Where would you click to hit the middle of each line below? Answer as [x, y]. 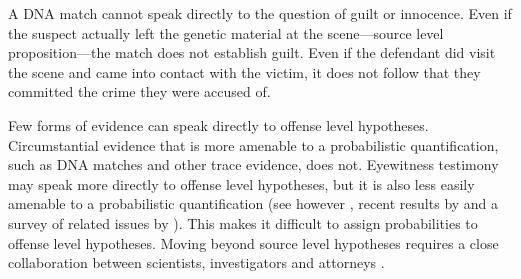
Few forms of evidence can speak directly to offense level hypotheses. [218, 124]
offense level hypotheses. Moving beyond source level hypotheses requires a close [253, 242]
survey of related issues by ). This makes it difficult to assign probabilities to [243, 222]
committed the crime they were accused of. [139, 91]
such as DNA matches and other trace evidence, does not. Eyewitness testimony [253, 164]
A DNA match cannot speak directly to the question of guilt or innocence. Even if [260, 13]
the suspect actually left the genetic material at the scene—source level [226, 32]
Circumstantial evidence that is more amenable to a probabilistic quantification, [253, 144]
